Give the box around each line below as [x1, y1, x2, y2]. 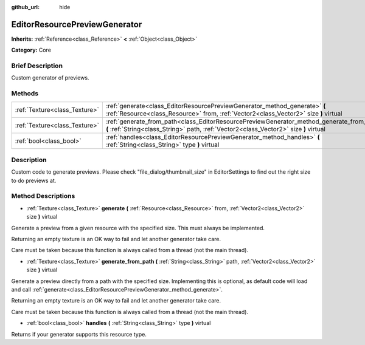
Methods [11, 89, 39, 98]
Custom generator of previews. [11, 74, 89, 81]
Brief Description [11, 61, 63, 70]
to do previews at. [11, 177, 57, 184]
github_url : [11, 4, 40, 10]
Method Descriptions [11, 192, 75, 200]
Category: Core [11, 46, 52, 54]
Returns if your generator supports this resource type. [11, 330, 147, 338]
